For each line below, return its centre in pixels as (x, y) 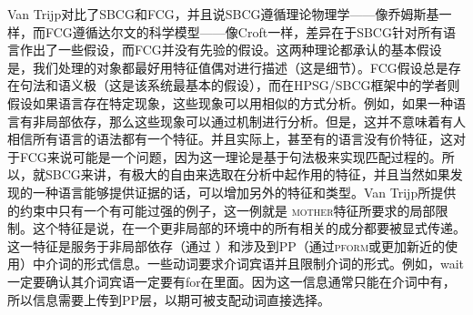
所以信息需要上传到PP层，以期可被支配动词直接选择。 (169, 299)
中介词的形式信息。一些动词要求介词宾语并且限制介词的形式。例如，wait (248, 264)
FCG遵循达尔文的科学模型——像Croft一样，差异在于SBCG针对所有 (244, 31)
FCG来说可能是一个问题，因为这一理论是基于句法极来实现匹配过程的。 (231, 156)
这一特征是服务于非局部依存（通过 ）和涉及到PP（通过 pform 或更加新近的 (226, 245)
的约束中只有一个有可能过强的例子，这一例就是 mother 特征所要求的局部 (221, 210)
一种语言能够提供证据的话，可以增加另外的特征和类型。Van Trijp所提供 (244, 192)
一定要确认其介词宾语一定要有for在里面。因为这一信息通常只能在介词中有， (231, 281)
